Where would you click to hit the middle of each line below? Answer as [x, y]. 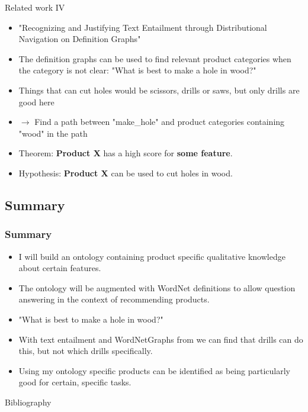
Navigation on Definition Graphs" [80, 39]
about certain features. [60, 268]
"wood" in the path [53, 133]
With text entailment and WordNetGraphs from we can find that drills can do [161, 339]
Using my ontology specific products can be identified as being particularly [154, 370]
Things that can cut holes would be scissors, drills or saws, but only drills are [159, 90]
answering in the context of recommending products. [114, 299]
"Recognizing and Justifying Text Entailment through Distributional [143, 27]
